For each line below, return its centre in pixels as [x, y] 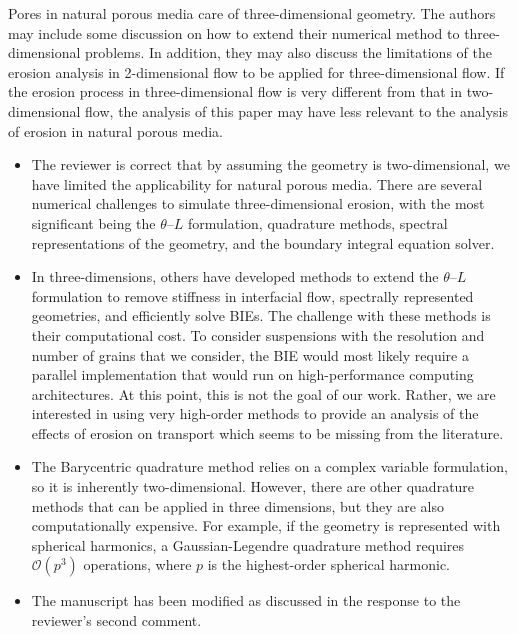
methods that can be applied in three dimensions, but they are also [238, 505]
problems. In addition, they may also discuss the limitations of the [288, 52]
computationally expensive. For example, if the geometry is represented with [266, 525]
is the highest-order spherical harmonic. [329, 564]
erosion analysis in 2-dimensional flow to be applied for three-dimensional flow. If [256, 71]
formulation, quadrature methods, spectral [318, 222]
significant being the [93, 222]
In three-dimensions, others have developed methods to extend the [235, 276]
